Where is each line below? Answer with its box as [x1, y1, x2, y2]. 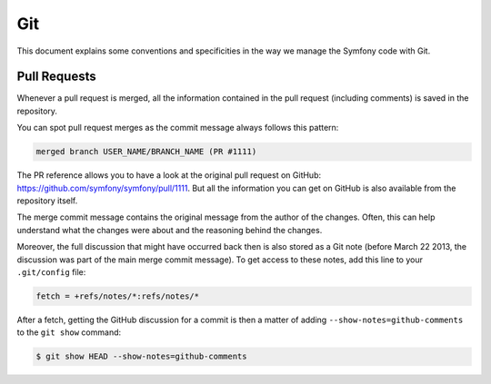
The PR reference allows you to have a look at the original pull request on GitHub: [16, 170, 322, 181]
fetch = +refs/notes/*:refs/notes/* [35, 290, 200, 301]
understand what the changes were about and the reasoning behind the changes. [16, 224, 323, 235]
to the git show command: [16, 327, 122, 338]
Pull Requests [16, 69, 96, 84]
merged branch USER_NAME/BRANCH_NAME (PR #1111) [35, 146, 257, 157]
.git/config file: [16, 266, 86, 277]
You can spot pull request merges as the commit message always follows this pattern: [16, 123, 339, 133]
